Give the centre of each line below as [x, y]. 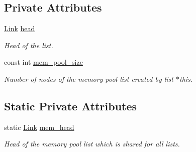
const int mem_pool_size [43, 62]
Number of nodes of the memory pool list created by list [89, 79]
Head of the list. [29, 45]
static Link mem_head [39, 127]
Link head [20, 28]
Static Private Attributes [71, 106]
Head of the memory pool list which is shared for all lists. [92, 144]
